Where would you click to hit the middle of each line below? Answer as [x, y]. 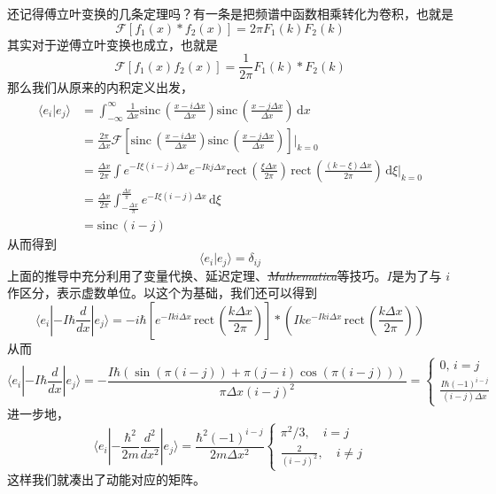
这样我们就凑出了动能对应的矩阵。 [106, 479]
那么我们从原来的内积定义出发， [100, 87]
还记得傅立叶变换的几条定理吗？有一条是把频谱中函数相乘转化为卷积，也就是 [230, 13]
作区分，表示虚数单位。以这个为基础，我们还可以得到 [162, 293]
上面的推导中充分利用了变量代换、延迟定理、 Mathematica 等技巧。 [197, 275]
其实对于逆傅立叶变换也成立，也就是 [112, 44]
